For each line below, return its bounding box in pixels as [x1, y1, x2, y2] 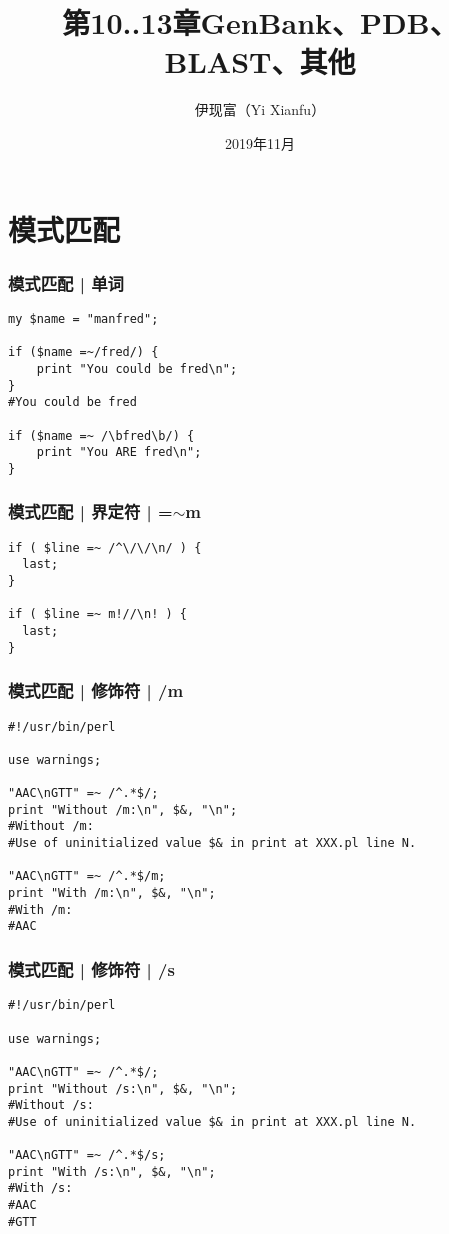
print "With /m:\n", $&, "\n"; [8, 886, 216, 901]
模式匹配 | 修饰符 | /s [8, 956, 175, 981]
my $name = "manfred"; [8, 311, 159, 326]
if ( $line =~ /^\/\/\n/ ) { [8, 540, 202, 555]
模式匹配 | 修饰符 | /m [8, 678, 184, 703]
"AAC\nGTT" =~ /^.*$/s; [8, 1148, 166, 1163]
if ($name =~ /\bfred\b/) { [8, 428, 195, 443]
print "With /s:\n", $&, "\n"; [8, 1164, 216, 1179]
